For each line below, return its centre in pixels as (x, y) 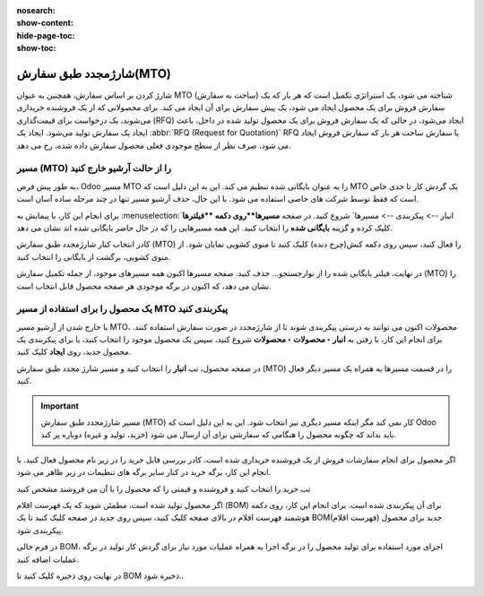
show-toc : (36, 48)
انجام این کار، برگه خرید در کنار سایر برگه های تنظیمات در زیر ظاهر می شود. (144, 472)
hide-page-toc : (46, 35)
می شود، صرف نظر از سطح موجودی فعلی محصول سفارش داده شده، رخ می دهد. (154, 145)
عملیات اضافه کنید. (48, 559)
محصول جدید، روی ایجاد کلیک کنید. (74, 352)
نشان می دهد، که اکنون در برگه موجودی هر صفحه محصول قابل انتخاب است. (144, 286)
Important (60, 406)
